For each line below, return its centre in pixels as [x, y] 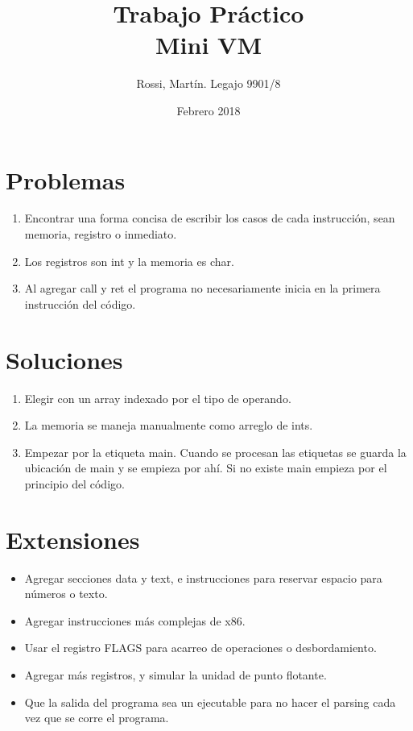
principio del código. [74, 483]
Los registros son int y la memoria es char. [129, 261]
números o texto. [66, 594]
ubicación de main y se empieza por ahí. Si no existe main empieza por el [206, 468]
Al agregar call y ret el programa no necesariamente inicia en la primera [202, 288]
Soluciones [64, 359]
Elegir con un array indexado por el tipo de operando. [158, 398]
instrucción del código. [80, 303]
